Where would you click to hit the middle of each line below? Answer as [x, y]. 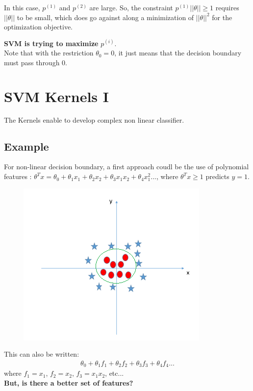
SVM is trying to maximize [51, 43]
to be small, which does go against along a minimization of [105, 17]
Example [26, 146]
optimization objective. [38, 27]
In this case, [22, 7]
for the [222, 17]
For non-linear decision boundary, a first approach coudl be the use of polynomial [126, 167]
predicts [217, 176]
